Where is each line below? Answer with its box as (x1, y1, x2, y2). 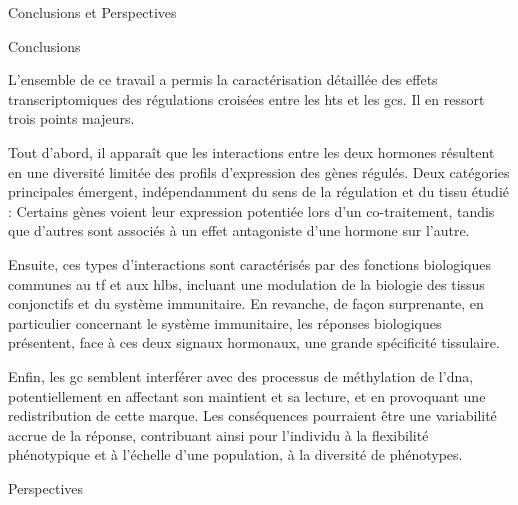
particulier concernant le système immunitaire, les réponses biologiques (8, 312, 442, 333)
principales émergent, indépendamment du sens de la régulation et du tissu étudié (8, 181, 510, 202)
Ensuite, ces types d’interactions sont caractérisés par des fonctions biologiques (8, 253, 491, 274)
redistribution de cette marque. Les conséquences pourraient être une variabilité (8, 405, 497, 426)
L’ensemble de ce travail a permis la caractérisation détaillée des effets (8, 69, 438, 90)
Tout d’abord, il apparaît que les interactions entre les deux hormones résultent (8, 141, 495, 162)
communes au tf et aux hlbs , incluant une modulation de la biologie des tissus (8, 273, 485, 294)
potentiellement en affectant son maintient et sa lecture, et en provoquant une (8, 385, 486, 406)
